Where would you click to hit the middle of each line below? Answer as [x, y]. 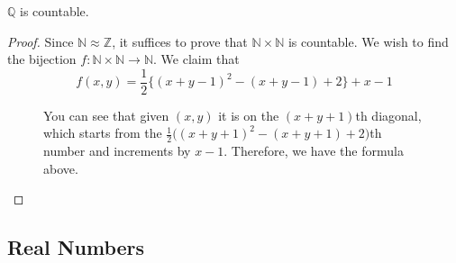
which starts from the [103, 133]
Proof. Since [41, 41]
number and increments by [117, 151]
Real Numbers [76, 247]
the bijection [42, 59]
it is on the [249, 115]
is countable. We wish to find [368, 41]
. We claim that [196, 59]
